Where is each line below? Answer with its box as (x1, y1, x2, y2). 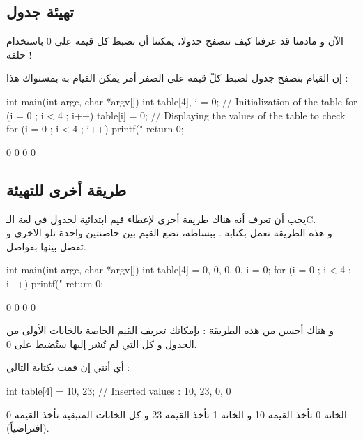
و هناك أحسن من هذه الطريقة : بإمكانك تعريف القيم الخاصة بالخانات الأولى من (6, 323, 334, 337)
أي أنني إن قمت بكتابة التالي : (6, 360, 130, 374)
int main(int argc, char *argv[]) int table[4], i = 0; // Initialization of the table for (6, 93, 357, 108)
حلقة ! (6, 47, 32, 61)
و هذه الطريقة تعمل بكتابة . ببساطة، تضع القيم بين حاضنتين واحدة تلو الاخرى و (6, 225, 332, 240)
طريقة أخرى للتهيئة (6, 179, 127, 200)
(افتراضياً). (6, 420, 49, 435)
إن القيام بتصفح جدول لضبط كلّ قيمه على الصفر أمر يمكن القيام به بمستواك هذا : (6, 70, 348, 85)
